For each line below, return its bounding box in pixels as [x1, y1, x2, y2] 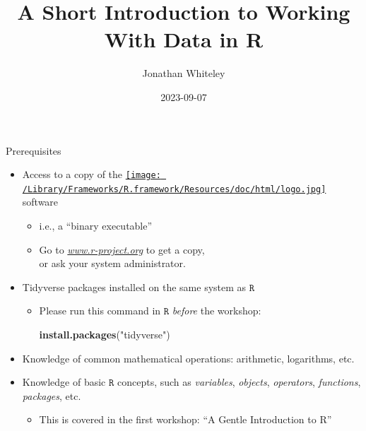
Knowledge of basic [22, 374, 106, 389]
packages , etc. [22, 388, 81, 403]
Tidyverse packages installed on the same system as [22, 279, 247, 294]
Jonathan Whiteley [142, 66, 225, 81]
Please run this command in [39, 303, 161, 318]
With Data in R [104, 25, 264, 54]
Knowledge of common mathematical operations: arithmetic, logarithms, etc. [22, 350, 355, 365]
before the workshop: [172, 303, 261, 318]
